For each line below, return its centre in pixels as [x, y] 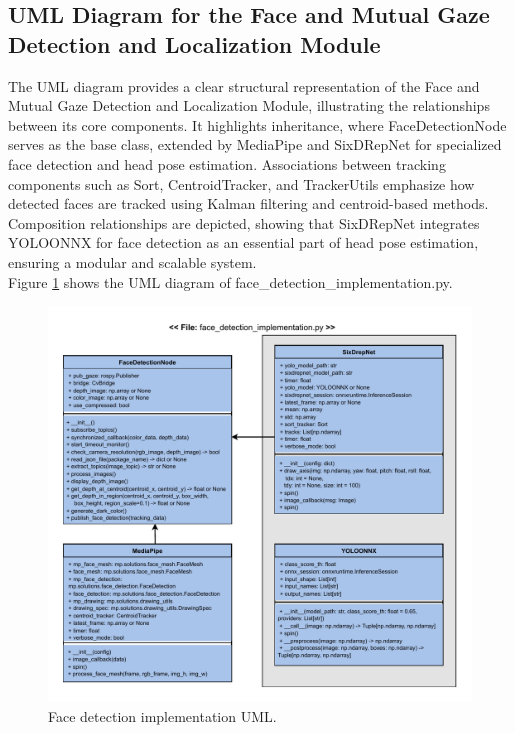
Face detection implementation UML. [162, 715]
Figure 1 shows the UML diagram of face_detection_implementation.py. [230, 281]
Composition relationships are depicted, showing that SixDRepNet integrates [244, 222]
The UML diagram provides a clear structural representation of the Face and [244, 85]
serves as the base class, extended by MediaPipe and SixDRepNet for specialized [255, 144]
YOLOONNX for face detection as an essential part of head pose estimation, [243, 242]
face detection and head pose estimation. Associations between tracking [227, 163]
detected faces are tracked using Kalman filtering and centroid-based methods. [248, 203]
